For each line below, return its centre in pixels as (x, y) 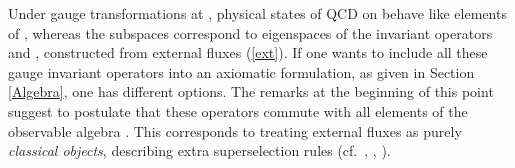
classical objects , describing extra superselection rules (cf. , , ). (199, 150)
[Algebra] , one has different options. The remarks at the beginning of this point (251, 91)
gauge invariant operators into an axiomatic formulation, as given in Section (241, 71)
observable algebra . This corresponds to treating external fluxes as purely (235, 130)
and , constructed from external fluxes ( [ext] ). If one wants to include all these (248, 52)
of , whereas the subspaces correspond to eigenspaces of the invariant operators (250, 32)
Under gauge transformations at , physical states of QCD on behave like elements (257, 13)
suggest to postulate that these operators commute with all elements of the (238, 110)
